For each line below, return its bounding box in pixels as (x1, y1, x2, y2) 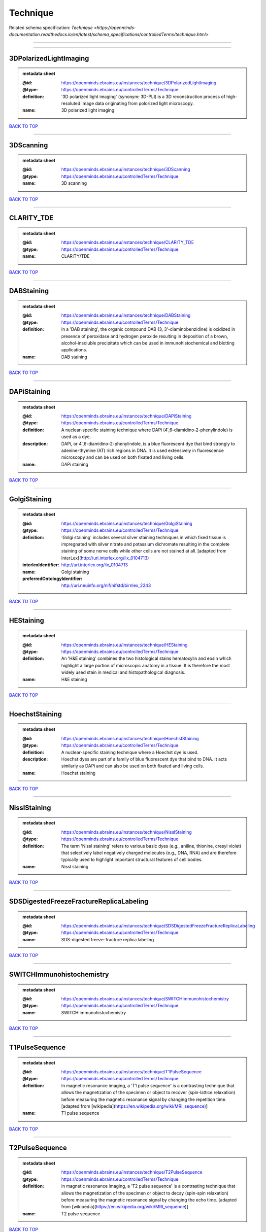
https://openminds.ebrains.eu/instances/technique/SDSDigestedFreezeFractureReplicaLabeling (61, 923, 255, 928)
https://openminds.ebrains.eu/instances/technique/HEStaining (61, 642, 188, 648)
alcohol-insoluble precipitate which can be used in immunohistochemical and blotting (61, 340, 235, 346)
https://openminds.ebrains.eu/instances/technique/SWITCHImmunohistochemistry (61, 995, 229, 1001)
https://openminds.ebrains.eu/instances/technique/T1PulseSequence (61, 1068, 202, 1074)
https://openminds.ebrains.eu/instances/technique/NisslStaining (61, 829, 192, 835)
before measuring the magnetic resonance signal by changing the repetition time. (61, 1096, 227, 1102)
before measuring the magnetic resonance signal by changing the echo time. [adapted (61, 1197, 237, 1203)
